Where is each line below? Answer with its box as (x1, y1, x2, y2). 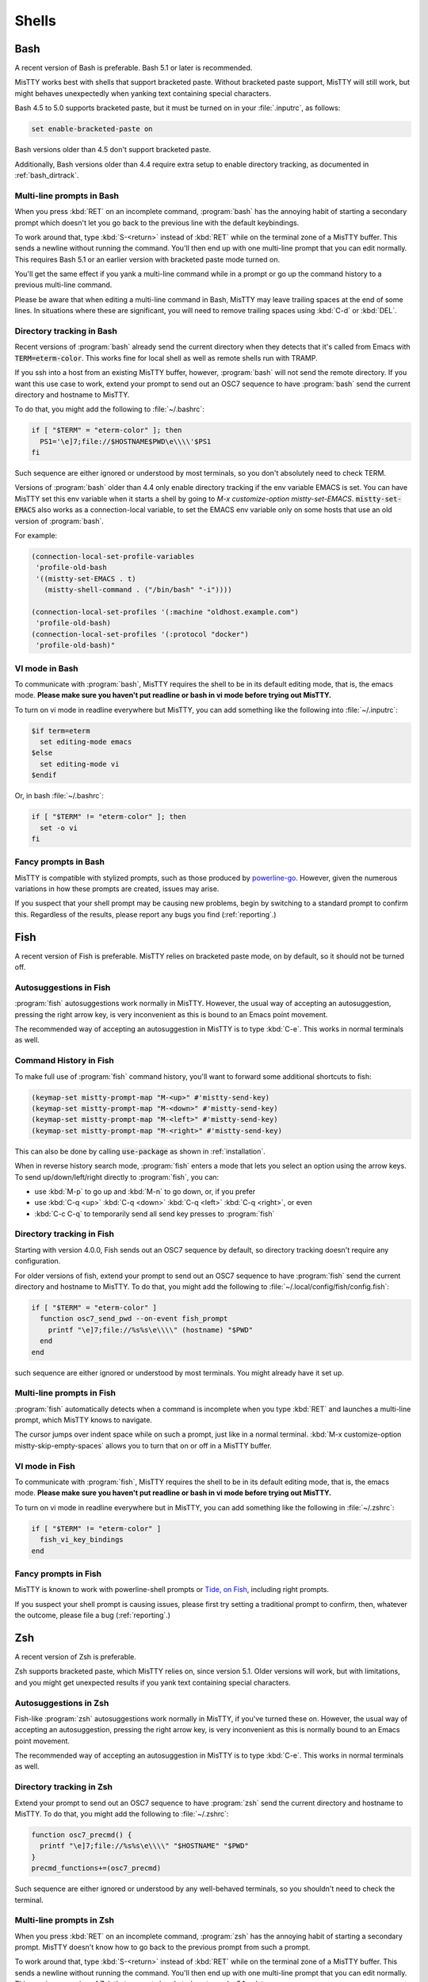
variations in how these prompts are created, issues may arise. (14, 884, 220, 893)
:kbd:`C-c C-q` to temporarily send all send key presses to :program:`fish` (34, 1209, 275, 1219)
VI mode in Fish (14, 1460, 75, 1471)
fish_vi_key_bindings (40, 1535, 124, 1544)
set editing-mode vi (40, 760, 120, 768)
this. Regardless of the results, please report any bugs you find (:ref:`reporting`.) (14, 909, 277, 919)
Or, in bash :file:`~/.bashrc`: (14, 791, 105, 801)
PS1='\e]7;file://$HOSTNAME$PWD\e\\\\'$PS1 (40, 437, 212, 446)
